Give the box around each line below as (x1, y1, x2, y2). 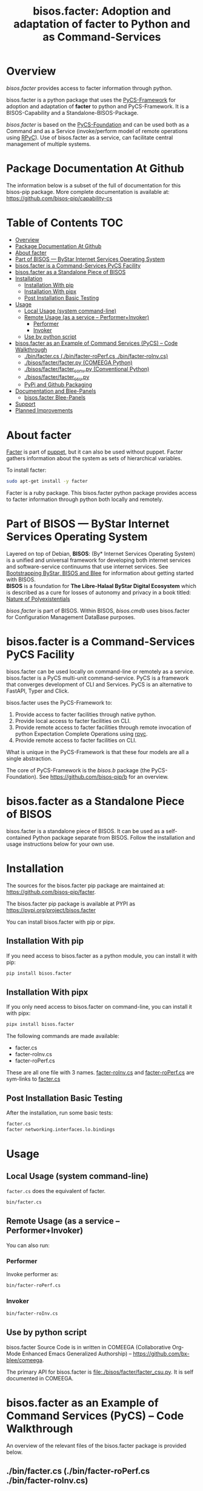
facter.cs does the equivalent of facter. (6, 1187, 106, 1194)
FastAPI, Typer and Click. (6, 687, 70, 694)
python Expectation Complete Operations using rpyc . (15, 730, 148, 738)
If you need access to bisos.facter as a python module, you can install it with (6, 952, 198, 959)
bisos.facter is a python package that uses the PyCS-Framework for (6, 96, 176, 103)
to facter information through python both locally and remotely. (6, 496, 164, 503)
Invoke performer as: (6, 1270, 59, 1278)
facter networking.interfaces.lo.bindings (6, 1127, 115, 1133)
